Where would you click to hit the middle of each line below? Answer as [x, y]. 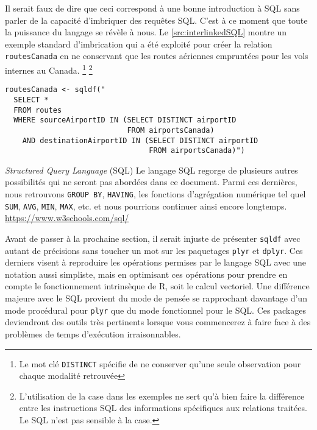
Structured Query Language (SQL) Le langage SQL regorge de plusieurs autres [151, 170]
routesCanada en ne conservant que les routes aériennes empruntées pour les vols [157, 56]
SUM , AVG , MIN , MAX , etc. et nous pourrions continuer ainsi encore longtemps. [146, 206]
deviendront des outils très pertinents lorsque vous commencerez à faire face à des [158, 322]
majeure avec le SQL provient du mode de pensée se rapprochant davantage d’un [156, 298]
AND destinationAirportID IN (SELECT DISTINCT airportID [140, 140]
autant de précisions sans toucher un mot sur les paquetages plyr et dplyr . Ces [154, 250]
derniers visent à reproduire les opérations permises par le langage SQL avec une [156, 262]
